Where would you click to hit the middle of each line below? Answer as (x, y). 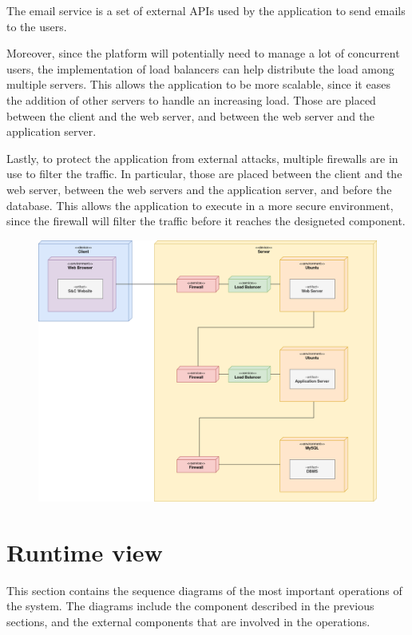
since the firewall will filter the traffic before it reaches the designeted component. (206, 221)
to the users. (37, 26)
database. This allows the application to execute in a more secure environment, (200, 205)
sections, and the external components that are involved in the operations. (188, 621)
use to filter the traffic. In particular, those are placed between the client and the (204, 174)
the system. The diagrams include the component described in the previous (190, 606)
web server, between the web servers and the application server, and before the (199, 189)
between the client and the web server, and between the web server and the (191, 115)
